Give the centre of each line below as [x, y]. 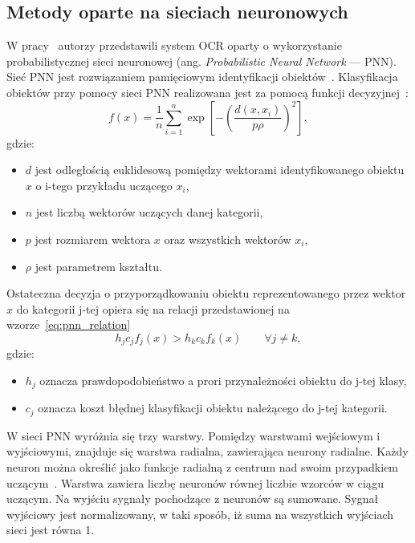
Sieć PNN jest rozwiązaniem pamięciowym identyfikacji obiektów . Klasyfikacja [202, 77]
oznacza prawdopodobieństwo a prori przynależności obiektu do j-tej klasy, [223, 380]
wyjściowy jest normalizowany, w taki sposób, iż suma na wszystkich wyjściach [200, 514]
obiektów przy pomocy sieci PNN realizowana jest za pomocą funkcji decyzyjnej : [207, 92]
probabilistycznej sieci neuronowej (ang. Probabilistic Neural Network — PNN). [201, 61]
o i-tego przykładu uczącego [104, 185]
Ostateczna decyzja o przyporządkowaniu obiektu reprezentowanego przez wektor [206, 293]
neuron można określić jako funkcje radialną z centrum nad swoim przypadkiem [203, 467]
